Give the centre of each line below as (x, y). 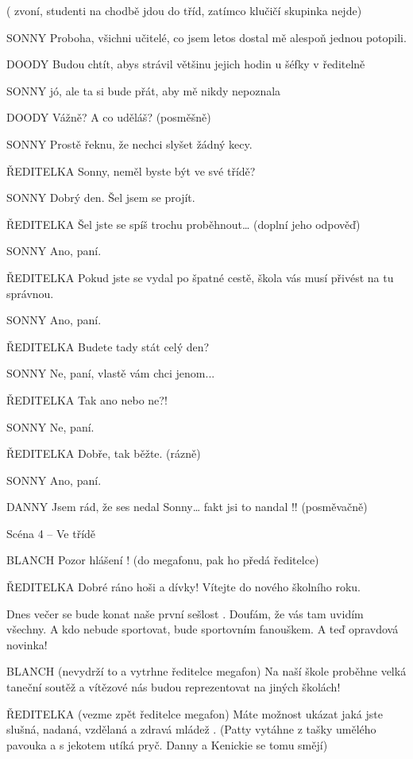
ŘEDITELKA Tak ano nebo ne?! (87, 399)
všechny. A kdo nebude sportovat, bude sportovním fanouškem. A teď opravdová (203, 629)
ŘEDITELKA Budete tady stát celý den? (108, 346)
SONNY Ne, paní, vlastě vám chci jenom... (111, 373)
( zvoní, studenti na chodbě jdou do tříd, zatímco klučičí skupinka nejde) (184, 10)
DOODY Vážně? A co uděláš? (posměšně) (109, 117)
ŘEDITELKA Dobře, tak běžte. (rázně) (104, 453)
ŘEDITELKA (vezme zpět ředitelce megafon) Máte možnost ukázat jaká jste (195, 713)
